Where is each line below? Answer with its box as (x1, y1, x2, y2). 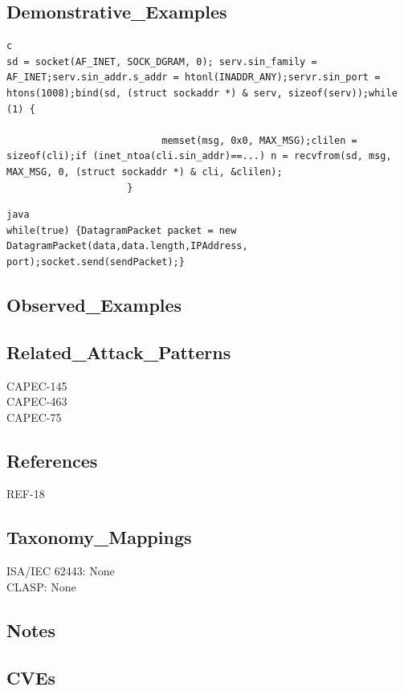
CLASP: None (6, 578, 76, 595)
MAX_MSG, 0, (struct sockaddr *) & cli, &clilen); (6, 166, 283, 178)
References (6, 448, 98, 472)
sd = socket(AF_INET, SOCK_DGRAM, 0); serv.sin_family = (6, 55, 317, 67)
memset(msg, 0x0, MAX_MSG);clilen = (161, 134, 357, 146)
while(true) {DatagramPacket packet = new (6, 224, 237, 236)
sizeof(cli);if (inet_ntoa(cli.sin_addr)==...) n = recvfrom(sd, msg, (6, 150, 392, 162)
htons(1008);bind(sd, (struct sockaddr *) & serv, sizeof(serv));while (6, 87, 398, 99)
